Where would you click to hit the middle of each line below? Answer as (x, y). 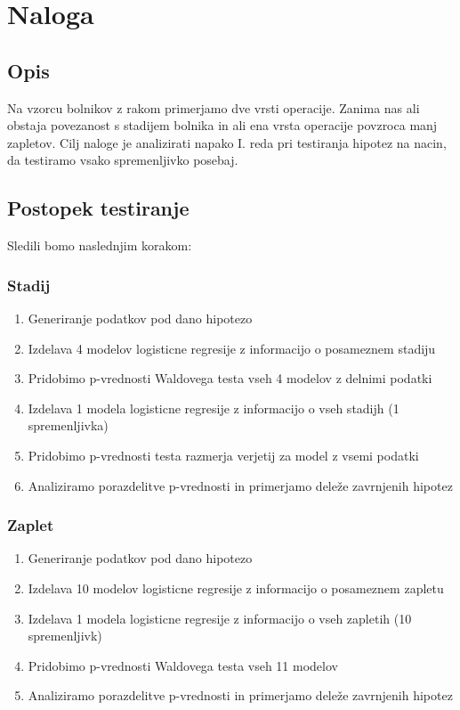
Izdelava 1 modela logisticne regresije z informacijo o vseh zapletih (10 (220, 618)
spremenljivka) (68, 425)
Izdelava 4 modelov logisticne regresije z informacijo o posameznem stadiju (232, 348)
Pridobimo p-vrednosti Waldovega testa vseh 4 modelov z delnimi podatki (230, 378)
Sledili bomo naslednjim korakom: (100, 245)
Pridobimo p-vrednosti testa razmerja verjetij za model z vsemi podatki (223, 455)
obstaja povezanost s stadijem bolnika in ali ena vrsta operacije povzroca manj (222, 125)
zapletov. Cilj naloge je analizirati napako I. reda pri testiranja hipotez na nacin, (227, 142)
